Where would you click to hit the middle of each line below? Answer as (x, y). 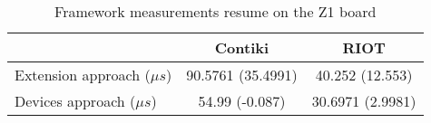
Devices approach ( (75, 101)
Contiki (242, 47)
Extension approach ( (83, 75)
